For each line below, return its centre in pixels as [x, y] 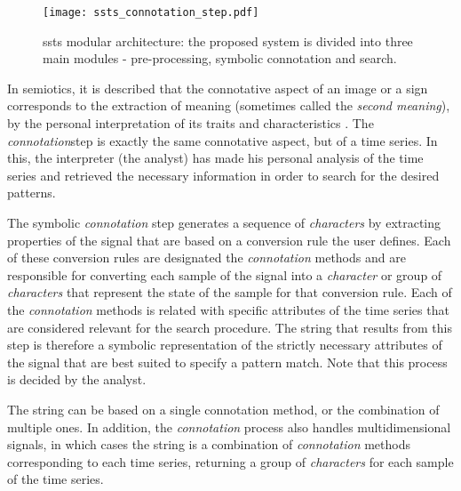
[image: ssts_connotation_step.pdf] [151, 12]
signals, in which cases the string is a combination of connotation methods [209, 444]
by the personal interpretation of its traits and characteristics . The [191, 123]
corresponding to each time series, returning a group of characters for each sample [230, 461]
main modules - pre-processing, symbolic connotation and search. [220, 58]
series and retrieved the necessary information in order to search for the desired [223, 175]
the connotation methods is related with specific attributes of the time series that [228, 309]
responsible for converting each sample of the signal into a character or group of [225, 274]
